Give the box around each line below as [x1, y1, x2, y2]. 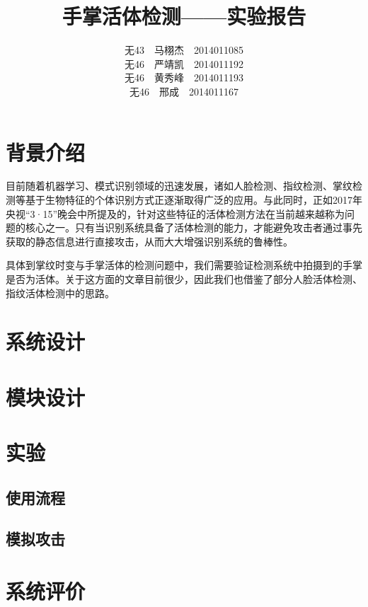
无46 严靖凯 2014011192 [125, 56, 243, 71]
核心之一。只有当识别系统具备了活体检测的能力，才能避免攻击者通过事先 [25, 220, 362, 235]
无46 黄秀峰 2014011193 [125, 70, 243, 85]
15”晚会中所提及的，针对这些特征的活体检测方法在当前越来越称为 [42, 206, 345, 221]
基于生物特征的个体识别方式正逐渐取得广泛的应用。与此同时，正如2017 [25, 192, 352, 207]
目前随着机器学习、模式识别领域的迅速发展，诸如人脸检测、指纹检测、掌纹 [6, 178, 352, 193]
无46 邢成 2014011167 [130, 83, 238, 98]
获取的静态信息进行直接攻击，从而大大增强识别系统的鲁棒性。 [6, 233, 293, 248]
